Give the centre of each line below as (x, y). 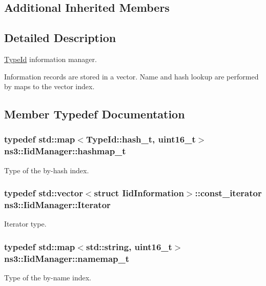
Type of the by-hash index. (47, 170)
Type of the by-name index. (48, 278)
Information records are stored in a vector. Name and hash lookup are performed (131, 76)
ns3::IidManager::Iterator (57, 205)
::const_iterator (228, 193)
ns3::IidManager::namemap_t (67, 258)
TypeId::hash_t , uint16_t (141, 139)
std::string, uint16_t (129, 246)
